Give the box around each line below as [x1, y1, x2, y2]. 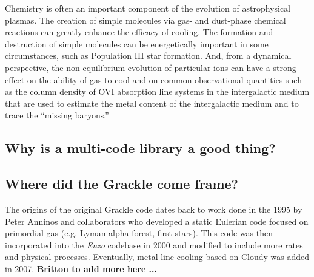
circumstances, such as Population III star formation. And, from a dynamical [5, 49, 292, 62]
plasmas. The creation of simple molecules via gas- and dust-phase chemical [5, 13, 286, 26]
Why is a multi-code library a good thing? [5, 138, 276, 157]
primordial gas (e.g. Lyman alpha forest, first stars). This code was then [5, 227, 273, 239]
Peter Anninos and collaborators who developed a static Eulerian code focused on [5, 214, 309, 227]
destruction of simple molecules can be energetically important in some [5, 37, 269, 50]
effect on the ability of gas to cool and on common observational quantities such [5, 73, 302, 86]
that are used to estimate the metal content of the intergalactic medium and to [5, 97, 299, 109]
